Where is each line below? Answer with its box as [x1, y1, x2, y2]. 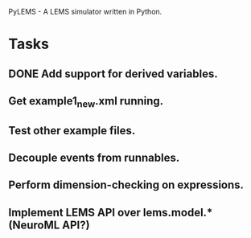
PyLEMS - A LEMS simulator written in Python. [8, 7, 163, 16]
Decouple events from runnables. [8, 150, 180, 164]
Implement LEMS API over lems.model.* [8, 205, 213, 220]
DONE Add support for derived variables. [8, 67, 219, 80]
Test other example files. [8, 124, 136, 137]
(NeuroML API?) [8, 218, 90, 232]
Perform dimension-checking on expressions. [8, 178, 244, 192]
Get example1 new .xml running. [8, 94, 164, 110]
